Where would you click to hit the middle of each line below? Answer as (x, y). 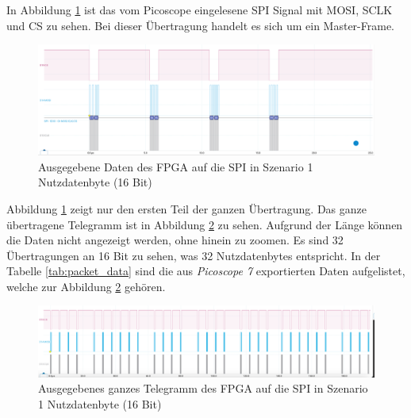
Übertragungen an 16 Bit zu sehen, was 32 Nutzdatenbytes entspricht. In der (194, 255)
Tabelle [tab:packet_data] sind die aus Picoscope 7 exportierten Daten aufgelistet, (206, 271)
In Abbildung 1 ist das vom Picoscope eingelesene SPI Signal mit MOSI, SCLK (200, 10)
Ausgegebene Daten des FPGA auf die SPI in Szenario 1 (176, 166)
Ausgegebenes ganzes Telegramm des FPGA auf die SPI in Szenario (203, 388)
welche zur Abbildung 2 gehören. (86, 286)
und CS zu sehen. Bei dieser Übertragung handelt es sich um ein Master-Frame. (201, 25)
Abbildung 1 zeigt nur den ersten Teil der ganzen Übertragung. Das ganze (187, 208)
